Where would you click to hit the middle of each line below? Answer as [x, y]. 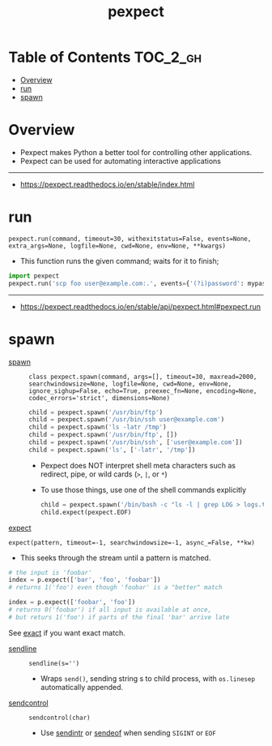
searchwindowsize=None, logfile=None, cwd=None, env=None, [130, 384]
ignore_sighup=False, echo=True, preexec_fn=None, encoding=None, [143, 391]
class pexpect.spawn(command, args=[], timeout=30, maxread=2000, [143, 377]
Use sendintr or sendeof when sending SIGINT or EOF [128, 732]
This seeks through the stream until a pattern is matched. [115, 558]
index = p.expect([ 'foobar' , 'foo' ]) [72, 602]
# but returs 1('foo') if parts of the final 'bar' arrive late [119, 617]
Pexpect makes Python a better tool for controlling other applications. [136, 152]
